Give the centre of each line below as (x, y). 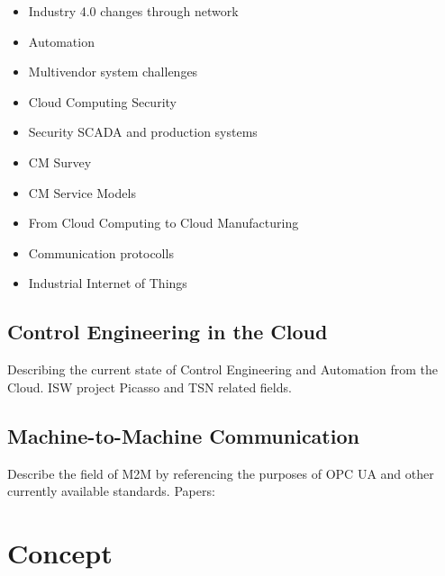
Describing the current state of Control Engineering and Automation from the (222, 369)
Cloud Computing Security (102, 101)
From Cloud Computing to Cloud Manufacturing (163, 223)
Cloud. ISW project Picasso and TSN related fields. (150, 387)
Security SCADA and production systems (143, 132)
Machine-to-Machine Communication (183, 435)
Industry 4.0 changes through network (133, 11)
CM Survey (60, 162)
